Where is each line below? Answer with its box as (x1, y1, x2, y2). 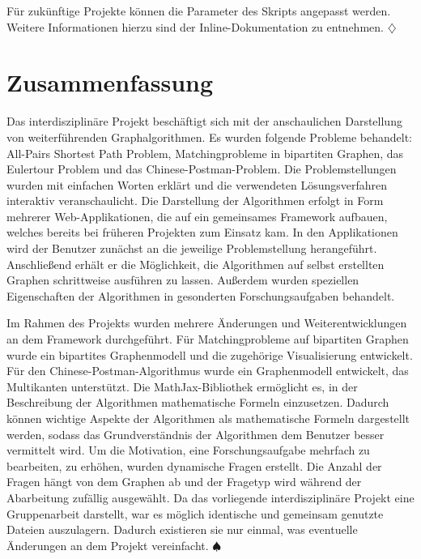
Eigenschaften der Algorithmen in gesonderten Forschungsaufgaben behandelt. (6, 287, 395, 304)
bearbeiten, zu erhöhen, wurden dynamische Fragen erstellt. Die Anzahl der (6, 457, 382, 474)
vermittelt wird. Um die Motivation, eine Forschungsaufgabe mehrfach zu (6, 442, 370, 459)
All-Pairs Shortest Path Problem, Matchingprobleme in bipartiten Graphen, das (6, 144, 404, 161)
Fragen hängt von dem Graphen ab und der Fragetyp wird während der (6, 473, 362, 490)
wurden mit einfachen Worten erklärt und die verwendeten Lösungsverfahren (6, 176, 388, 193)
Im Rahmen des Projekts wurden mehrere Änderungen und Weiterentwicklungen (6, 314, 407, 331)
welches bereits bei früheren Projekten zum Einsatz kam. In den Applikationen (6, 224, 398, 241)
